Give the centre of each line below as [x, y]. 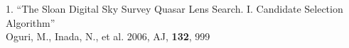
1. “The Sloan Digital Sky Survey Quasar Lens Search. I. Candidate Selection [174, 8]
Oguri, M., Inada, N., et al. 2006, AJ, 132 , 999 [108, 36]
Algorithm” [31, 22]
